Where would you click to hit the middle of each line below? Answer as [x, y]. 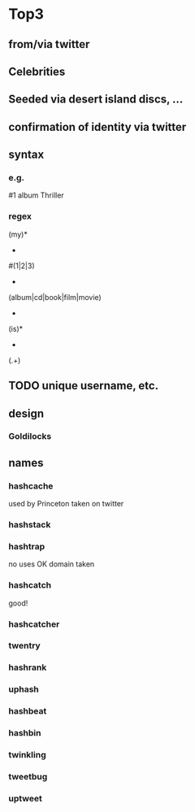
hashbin [25, 733]
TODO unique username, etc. [84, 386]
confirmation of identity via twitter [97, 127]
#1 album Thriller [37, 195]
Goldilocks [30, 436]
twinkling [27, 755]
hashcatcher [34, 624]
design [26, 413]
